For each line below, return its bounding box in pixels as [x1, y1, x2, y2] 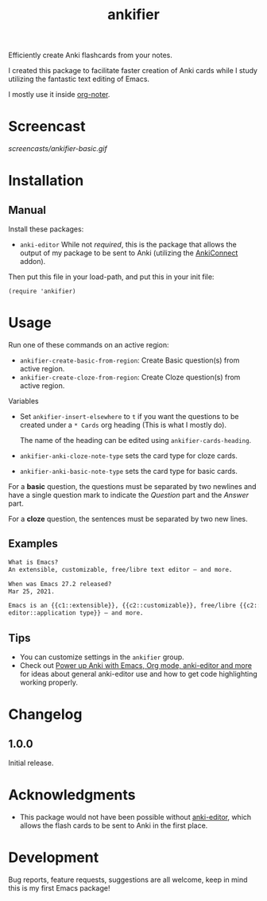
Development [8, 849, 99, 867]
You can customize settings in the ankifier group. [19, 652, 184, 662]
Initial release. [8, 758, 54, 767]
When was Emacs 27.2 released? [8, 580, 112, 588]
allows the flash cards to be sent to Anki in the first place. [19, 821, 208, 830]
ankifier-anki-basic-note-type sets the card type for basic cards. [19, 467, 238, 476]
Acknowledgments [8, 786, 137, 804]
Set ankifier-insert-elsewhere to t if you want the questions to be [19, 412, 239, 421]
